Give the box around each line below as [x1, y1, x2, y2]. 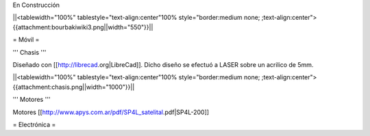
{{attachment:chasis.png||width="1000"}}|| [12, 83, 135, 91]
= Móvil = [12, 36, 40, 44]
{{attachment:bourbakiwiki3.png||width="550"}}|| [12, 23, 153, 31]
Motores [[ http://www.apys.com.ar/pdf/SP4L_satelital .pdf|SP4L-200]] [12, 108, 209, 116]
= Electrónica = [12, 120, 56, 128]
